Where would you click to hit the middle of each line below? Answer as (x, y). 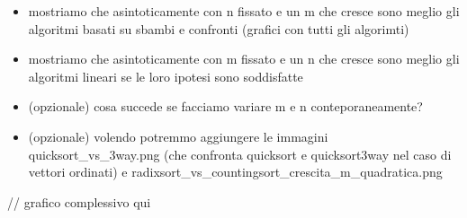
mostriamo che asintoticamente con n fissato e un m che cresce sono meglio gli (244, 11)
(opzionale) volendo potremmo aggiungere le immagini (178, 136)
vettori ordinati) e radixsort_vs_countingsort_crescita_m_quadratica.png (235, 172)
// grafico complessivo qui (79, 201)
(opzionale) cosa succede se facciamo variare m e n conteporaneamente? (225, 106)
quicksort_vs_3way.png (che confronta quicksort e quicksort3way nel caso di (240, 154)
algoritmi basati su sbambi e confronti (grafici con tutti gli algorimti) (219, 28)
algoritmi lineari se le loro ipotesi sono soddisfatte (166, 76)
